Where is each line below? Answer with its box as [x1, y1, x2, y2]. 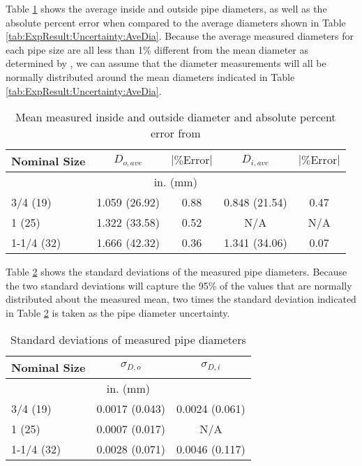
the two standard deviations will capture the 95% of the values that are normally [6, 278, 352, 292]
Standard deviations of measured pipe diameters [10, 331, 246, 347]
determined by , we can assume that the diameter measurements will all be [6, 56, 326, 70]
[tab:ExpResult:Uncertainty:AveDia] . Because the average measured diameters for [6, 29, 354, 43]
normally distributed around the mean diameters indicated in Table [6, 69, 295, 84]
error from [150, 125, 201, 142]
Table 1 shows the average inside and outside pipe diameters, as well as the [6, 1, 327, 15]
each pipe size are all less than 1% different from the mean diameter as [6, 42, 308, 57]
